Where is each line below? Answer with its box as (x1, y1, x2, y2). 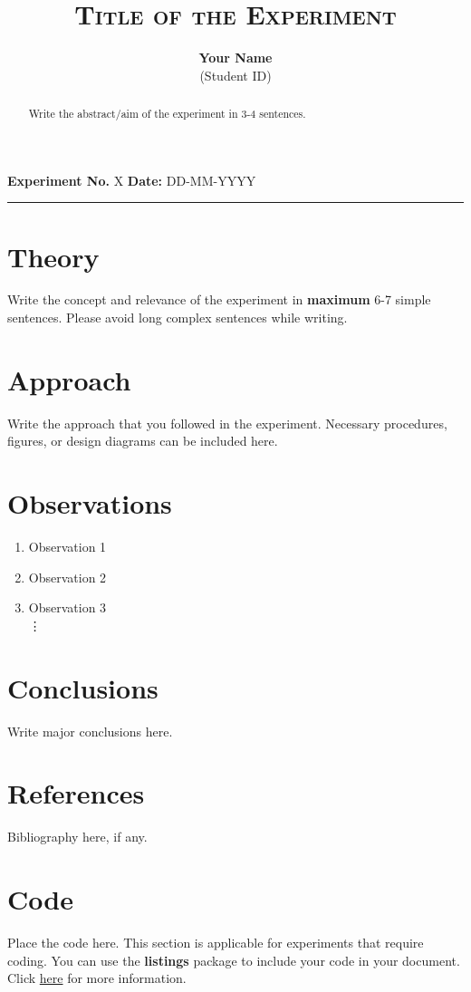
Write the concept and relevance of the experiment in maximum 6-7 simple (7, 290, 431, 309)
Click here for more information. (7, 968, 187, 987)
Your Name (198, 48, 273, 67)
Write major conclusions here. (7, 721, 173, 740)
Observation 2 (28, 567, 107, 586)
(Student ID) (199, 65, 272, 84)
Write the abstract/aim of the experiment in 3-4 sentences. (28, 106, 306, 121)
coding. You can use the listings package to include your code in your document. (7, 950, 460, 969)
